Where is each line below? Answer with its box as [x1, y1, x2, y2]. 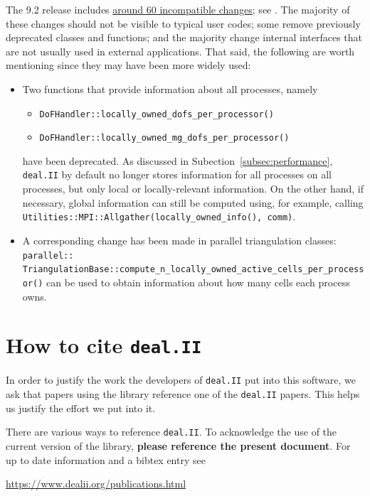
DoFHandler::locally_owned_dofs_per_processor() [39, 109, 274, 119]
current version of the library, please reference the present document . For [6, 438, 351, 453]
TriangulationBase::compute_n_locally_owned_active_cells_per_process [22, 264, 364, 275]
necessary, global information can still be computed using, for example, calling [22, 195, 364, 210]
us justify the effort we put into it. [6, 400, 156, 415]
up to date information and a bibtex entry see [6, 452, 206, 467]
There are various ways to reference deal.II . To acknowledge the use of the [6, 424, 337, 439]
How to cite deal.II [6, 330, 202, 360]
